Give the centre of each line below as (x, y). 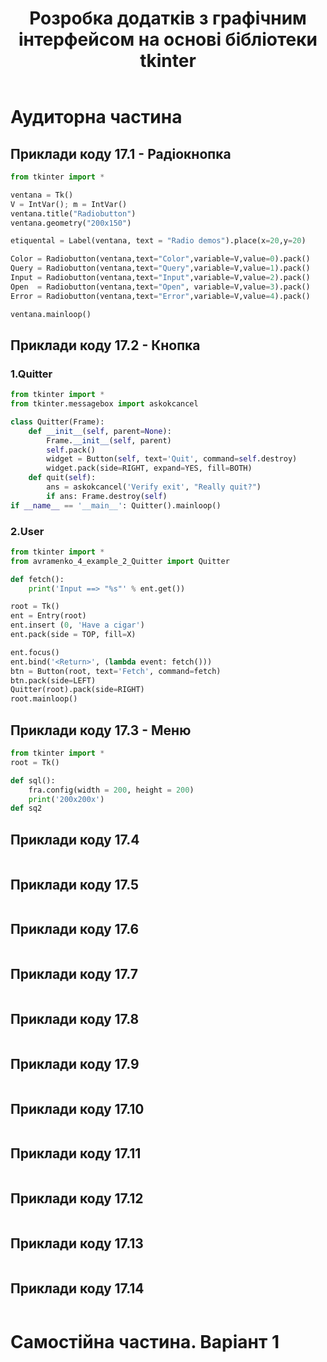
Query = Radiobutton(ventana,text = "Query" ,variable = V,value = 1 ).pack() (160, 268)
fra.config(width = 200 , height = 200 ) (111, 790)
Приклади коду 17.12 (77, 1198)
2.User (27, 531)
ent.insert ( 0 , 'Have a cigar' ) (77, 625)
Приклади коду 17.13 (77, 1243)
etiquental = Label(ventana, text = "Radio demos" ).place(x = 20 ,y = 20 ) (158, 241)
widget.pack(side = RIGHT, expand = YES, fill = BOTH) (149, 468)
